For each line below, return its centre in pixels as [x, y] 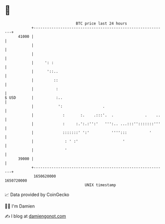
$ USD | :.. [34, 98]
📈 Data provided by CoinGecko [37, 195]
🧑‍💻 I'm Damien [20, 206]
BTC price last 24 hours [101, 23]
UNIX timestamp [100, 185]
